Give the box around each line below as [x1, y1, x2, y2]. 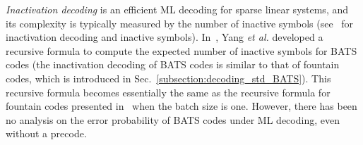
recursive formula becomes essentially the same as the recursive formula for [6, 84, 331, 99]
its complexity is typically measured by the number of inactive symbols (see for [6, 15, 354, 30]
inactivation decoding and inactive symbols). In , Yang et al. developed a [6, 30, 323, 44]
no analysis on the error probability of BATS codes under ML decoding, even [6, 112, 340, 127]
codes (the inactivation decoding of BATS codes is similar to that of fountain [6, 57, 340, 72]
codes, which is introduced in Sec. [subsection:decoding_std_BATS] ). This [6, 70, 331, 85]
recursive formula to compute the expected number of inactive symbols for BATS [6, 43, 357, 58]
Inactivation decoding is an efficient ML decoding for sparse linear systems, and [6, 2, 348, 16]
